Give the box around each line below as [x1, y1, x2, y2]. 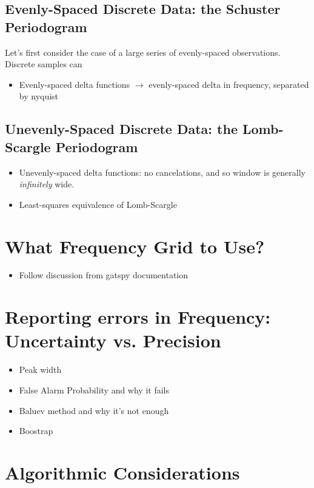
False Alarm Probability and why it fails [19, 383, 170, 396]
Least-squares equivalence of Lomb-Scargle [19, 198, 177, 210]
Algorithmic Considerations [5, 460, 240, 484]
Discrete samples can [5, 58, 82, 70]
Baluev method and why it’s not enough [19, 404, 169, 416]
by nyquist [19, 90, 59, 102]
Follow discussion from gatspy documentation [19, 269, 189, 281]
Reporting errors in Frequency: [5, 304, 271, 329]
